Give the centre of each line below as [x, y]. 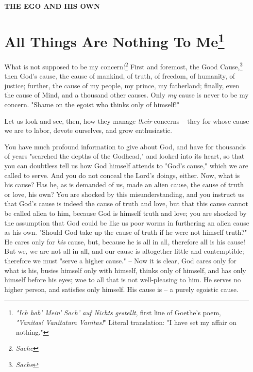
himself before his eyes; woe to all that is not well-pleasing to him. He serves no [123, 280]
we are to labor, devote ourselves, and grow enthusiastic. [88, 130]
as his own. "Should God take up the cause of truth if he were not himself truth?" [126, 232]
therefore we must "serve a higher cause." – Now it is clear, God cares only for [120, 260]
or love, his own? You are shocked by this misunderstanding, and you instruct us [125, 194]
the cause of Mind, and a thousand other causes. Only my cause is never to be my [126, 95]
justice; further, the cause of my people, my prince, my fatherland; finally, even [122, 85]
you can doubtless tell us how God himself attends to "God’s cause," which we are [126, 166]
